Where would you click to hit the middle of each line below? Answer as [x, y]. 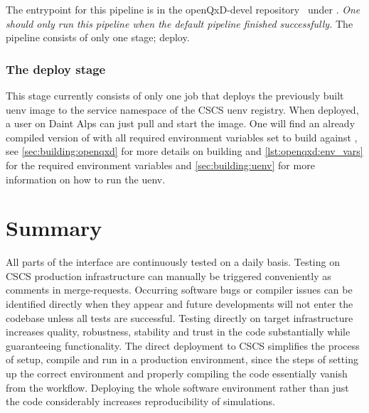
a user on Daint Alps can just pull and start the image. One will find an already [181, 123]
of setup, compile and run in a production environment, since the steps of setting [182, 359]
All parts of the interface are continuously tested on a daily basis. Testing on [173, 262]
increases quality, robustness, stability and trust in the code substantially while [178, 332]
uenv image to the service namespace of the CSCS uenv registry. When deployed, [182, 109]
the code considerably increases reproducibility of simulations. [140, 401]
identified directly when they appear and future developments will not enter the [180, 304]
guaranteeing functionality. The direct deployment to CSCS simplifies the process [183, 345]
